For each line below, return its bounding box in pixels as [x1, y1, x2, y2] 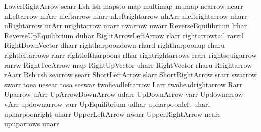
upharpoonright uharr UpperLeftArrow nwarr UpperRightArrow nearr [4, 108, 221, 119]
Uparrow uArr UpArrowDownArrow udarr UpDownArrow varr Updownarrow [4, 89, 243, 99]
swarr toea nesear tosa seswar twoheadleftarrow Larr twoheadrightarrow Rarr [4, 79, 242, 89]
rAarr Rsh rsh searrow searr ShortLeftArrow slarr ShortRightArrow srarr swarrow [4, 69, 257, 80]
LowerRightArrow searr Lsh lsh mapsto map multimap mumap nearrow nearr [4, 1, 243, 11]
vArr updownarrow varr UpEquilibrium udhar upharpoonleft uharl [4, 98, 210, 109]
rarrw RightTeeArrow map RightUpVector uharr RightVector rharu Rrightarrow [4, 59, 252, 70]
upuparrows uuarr [4, 118, 59, 129]
